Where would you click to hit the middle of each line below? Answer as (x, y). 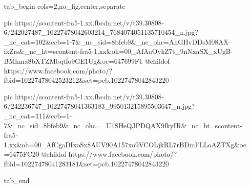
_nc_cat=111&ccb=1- (38, 115)
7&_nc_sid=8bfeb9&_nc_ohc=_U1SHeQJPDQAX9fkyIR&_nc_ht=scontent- (123, 125)
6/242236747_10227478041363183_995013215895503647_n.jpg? (99, 106)
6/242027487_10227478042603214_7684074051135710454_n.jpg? (101, 32)
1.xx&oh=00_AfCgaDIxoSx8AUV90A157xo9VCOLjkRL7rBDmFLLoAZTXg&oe (125, 144)
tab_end (17, 180)
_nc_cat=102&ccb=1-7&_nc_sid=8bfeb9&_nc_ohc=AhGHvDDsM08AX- (117, 41)
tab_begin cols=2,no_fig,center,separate (65, 6)
